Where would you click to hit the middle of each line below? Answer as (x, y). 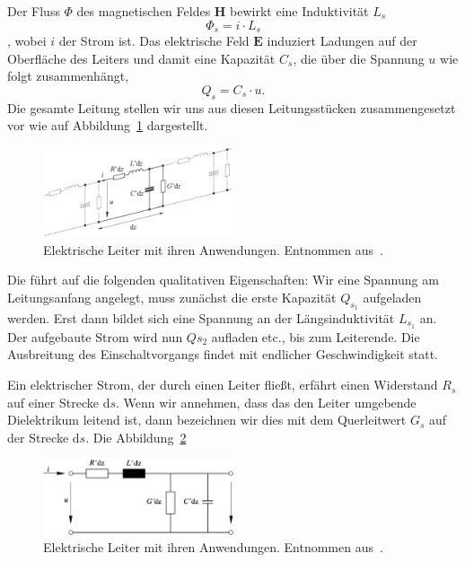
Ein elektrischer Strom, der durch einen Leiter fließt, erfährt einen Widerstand (223, 385)
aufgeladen (392, 297)
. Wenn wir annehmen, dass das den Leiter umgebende (266, 402)
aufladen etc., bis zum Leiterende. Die (316, 336)
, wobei (27, 41)
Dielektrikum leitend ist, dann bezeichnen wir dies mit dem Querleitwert (207, 420)
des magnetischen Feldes (144, 11)
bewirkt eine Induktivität (299, 11)
